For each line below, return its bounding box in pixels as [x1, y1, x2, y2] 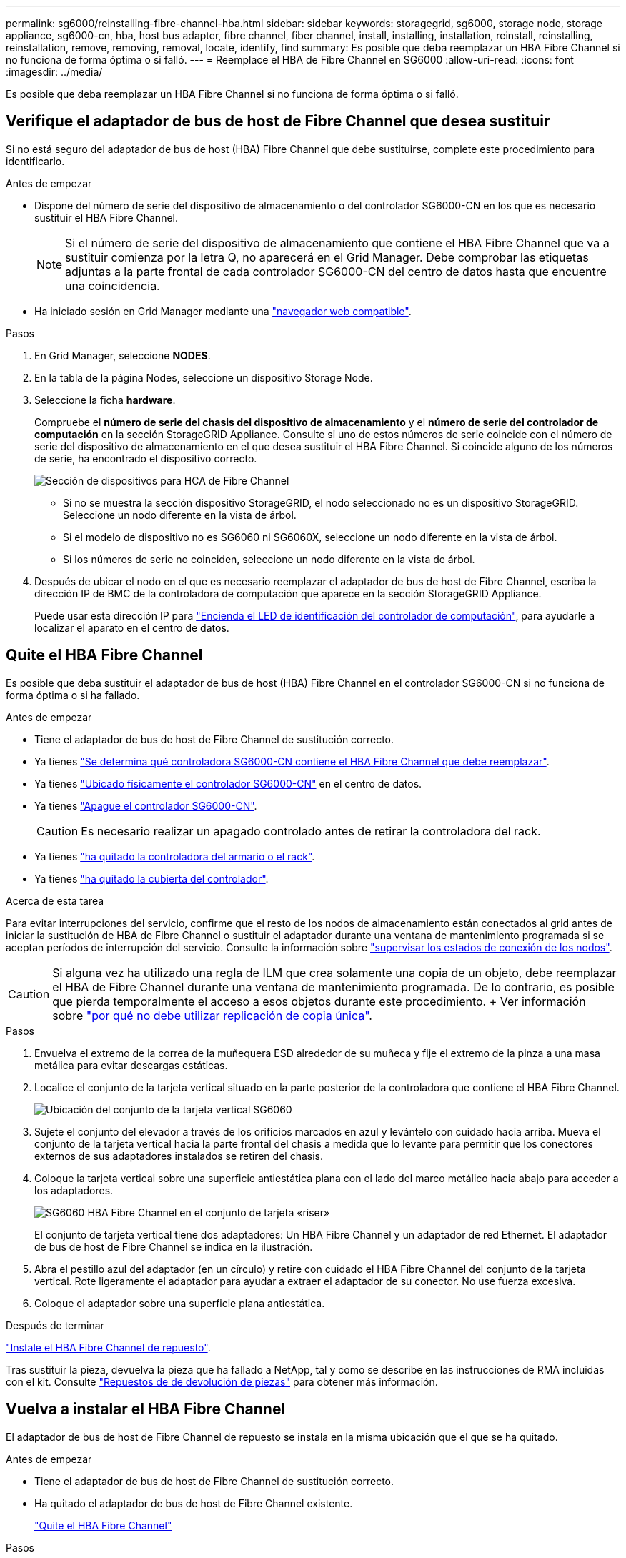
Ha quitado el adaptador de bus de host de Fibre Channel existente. [34, 1497, 353, 1509]
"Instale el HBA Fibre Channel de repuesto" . [6, 1341, 211, 1354]
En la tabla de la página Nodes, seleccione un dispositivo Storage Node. [34, 371, 373, 384]
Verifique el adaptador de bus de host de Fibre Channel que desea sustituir [6, 112, 550, 131]
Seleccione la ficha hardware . [34, 393, 176, 406]
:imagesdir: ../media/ [6, 66, 103, 78]
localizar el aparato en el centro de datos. [34, 621, 229, 634]
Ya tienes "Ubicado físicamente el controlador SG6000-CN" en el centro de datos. [34, 777, 422, 790]
